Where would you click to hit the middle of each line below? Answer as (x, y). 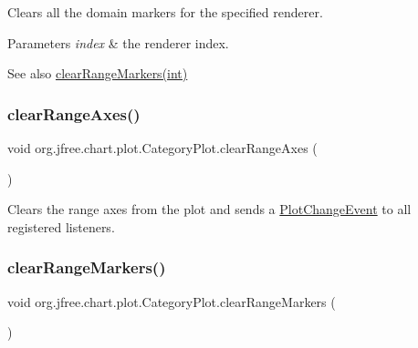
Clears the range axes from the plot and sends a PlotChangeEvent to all (209, 209)
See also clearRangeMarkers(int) (98, 73)
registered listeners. (61, 226)
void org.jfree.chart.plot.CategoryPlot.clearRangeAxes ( (162, 148)
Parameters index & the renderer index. (118, 42)
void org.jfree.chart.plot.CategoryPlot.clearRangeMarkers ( (172, 301)
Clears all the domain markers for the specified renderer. (165, 12)
